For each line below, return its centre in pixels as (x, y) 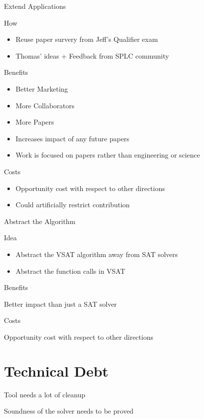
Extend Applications (35, 6)
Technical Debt (56, 371)
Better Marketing (42, 88)
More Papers (35, 122)
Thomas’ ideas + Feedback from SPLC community (92, 55)
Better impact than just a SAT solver (61, 304)
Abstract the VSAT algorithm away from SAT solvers (97, 254)
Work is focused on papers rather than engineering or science (108, 155)
